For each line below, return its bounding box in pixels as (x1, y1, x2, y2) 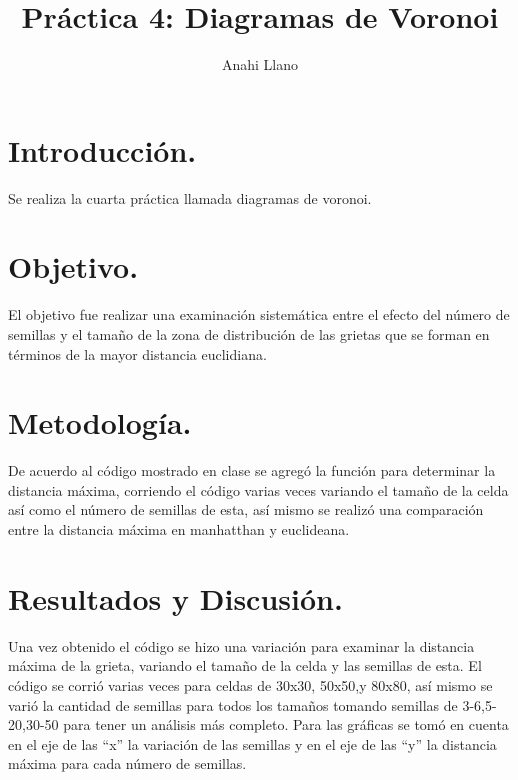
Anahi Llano (221, 54, 299, 75)
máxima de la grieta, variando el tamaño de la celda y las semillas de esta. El (8, 655, 482, 676)
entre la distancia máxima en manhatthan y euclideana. (8, 519, 350, 540)
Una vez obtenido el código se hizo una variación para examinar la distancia (8, 635, 475, 656)
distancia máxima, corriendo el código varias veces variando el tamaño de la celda (8, 479, 509, 500)
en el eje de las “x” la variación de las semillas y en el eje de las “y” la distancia (8, 733, 497, 754)
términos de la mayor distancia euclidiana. (8, 343, 267, 364)
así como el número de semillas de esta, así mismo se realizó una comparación (8, 499, 484, 520)
